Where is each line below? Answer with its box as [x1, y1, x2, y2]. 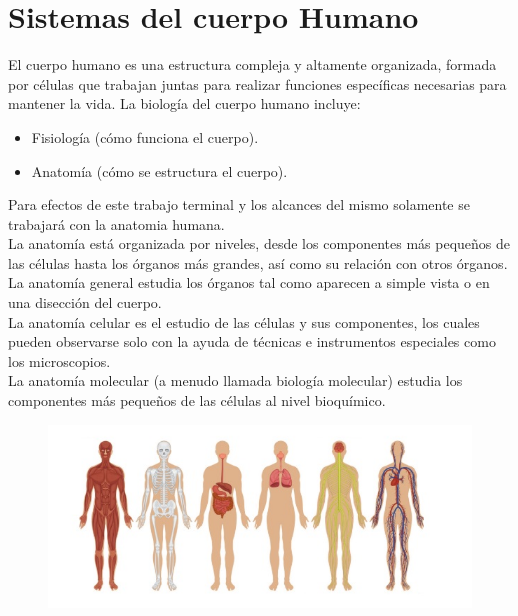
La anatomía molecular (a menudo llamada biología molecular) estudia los [8, 370, 463, 391]
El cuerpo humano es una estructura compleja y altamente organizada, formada [8, 54, 497, 75]
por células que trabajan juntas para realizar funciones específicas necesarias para [8, 73, 507, 94]
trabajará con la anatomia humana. [8, 213, 225, 234]
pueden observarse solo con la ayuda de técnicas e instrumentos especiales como [8, 331, 496, 352]
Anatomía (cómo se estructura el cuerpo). [31, 160, 288, 181]
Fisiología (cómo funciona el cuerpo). [31, 126, 259, 147]
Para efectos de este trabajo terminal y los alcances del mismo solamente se [8, 194, 470, 215]
